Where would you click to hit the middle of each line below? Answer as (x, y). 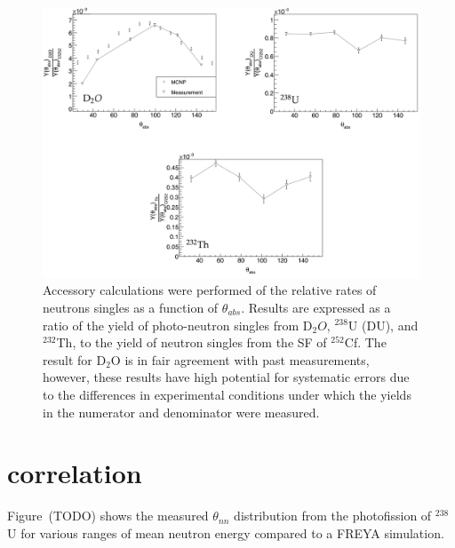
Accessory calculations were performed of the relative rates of (210, 290)
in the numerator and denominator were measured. (181, 412)
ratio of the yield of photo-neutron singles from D (178, 325)
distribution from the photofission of (333, 516)
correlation (75, 473)
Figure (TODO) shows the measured (108, 516)
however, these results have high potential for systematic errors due (226, 377)
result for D (75, 359)
